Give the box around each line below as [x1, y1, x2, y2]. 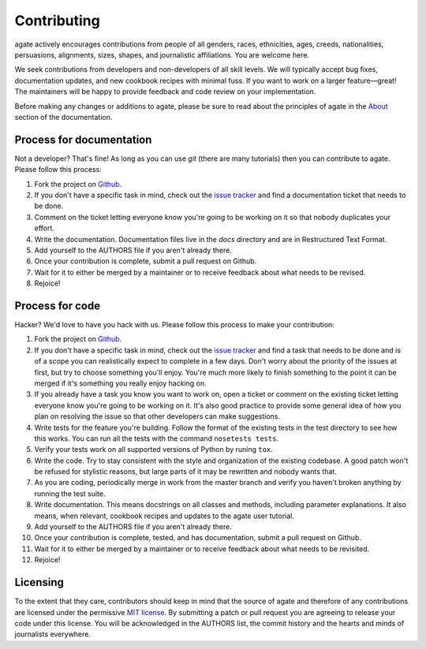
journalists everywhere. [14, 629, 91, 639]
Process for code [14, 299, 101, 312]
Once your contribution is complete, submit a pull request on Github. [34, 256, 257, 266]
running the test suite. [34, 489, 106, 498]
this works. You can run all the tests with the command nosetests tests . [34, 434, 279, 443]
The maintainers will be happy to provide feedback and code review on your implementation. [14, 87, 316, 96]
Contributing [14, 12, 100, 29]
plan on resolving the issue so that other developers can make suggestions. [34, 412, 280, 421]
